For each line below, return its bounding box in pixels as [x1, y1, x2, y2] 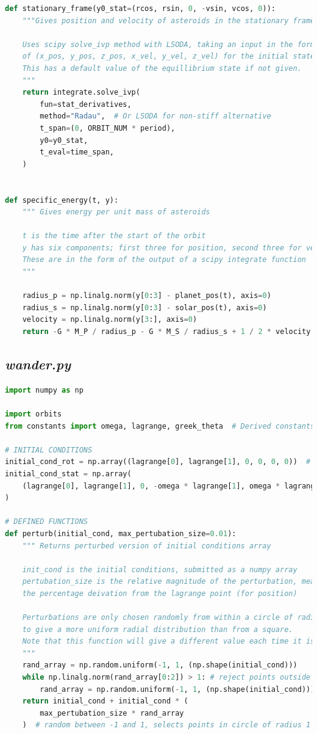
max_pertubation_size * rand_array [40, 708, 184, 718]
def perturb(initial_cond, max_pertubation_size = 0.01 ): [5, 529, 237, 538]
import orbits [5, 410, 62, 419]
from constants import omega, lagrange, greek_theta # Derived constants [5, 421, 315, 431]
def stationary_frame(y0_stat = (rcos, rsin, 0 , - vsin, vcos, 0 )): [5, 4, 276, 13]
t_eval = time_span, [40, 148, 114, 157]
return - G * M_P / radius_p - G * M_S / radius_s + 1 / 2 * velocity [22, 327, 311, 336]
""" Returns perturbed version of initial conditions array [22, 541, 271, 550]
